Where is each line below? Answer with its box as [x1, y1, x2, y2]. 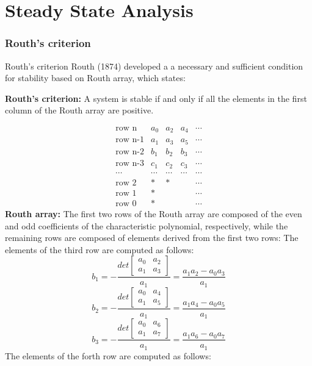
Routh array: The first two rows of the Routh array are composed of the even [5, 207, 302, 220]
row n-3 [115, 159, 144, 168]
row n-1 [115, 135, 144, 145]
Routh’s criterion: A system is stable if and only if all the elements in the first [5, 91, 307, 104]
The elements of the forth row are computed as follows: [5, 349, 211, 362]
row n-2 [115, 147, 144, 156]
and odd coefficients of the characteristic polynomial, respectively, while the [5, 219, 288, 232]
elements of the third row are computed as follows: [5, 243, 194, 256]
